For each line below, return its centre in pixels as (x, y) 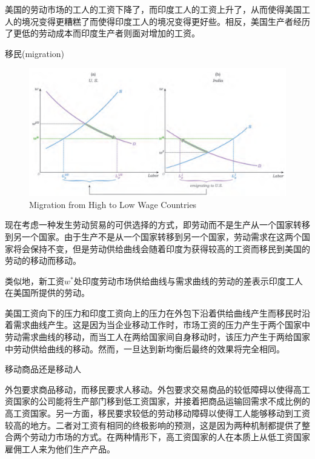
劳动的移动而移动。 (43, 260)
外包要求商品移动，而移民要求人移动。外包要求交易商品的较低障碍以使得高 (153, 389)
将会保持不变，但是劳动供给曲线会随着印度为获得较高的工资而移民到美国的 (161, 248)
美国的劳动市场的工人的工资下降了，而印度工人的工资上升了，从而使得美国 (153, 9)
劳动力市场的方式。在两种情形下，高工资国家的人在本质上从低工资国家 (170, 437)
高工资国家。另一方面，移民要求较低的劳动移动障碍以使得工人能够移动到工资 (157, 413)
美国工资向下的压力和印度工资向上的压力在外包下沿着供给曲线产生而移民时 (153, 313)
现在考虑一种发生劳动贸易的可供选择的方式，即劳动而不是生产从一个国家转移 (157, 225)
